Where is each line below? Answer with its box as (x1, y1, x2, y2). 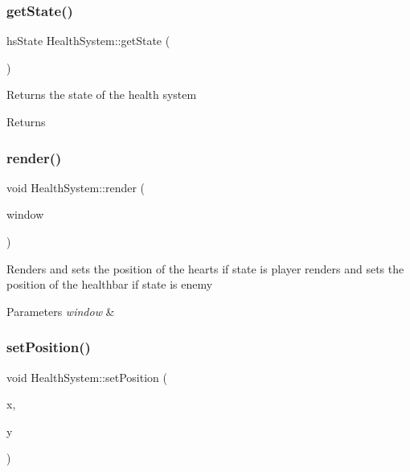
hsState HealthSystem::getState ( (6, 32, 170, 49)
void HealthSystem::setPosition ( (6, 368, 167, 385)
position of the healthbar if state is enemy (6, 276, 213, 293)
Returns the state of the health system (6, 86, 197, 103)
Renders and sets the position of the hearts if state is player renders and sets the (6, 260, 404, 277)
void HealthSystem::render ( (6, 179, 146, 195)
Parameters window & (6, 302, 115, 319)
